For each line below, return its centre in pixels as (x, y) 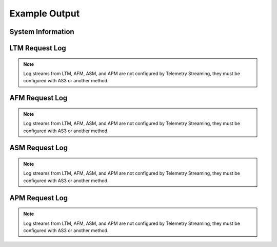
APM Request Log (39, 198)
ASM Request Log (38, 148)
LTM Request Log (38, 48)
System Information (42, 32)
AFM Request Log (38, 98)
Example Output (45, 13)
